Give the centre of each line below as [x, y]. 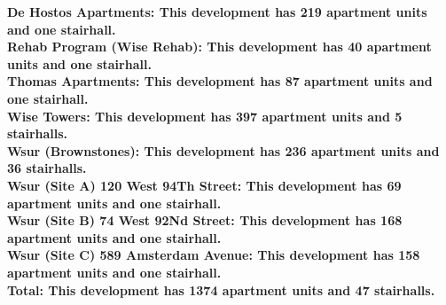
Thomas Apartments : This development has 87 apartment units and [220, 81]
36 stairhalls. [47, 168]
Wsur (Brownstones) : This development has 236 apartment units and [223, 150]
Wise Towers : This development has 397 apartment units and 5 [205, 116]
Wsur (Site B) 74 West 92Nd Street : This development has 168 [205, 220]
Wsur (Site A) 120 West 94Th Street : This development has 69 [204, 185]
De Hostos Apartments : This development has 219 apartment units [217, 12]
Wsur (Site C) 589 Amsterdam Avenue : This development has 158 [214, 255]
